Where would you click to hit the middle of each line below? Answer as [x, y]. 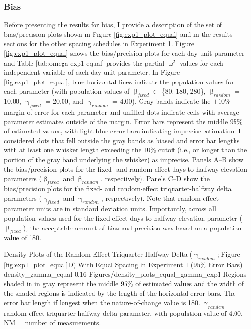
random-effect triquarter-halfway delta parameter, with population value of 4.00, [123, 313]
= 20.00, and [64, 101]
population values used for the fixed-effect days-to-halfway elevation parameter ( [123, 218]
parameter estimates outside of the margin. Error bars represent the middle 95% [123, 121]
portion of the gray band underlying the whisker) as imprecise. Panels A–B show [124, 159]
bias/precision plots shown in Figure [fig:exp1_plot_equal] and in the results [118, 34]
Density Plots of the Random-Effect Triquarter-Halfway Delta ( [98, 254]
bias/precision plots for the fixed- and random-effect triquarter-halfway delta [118, 188]
